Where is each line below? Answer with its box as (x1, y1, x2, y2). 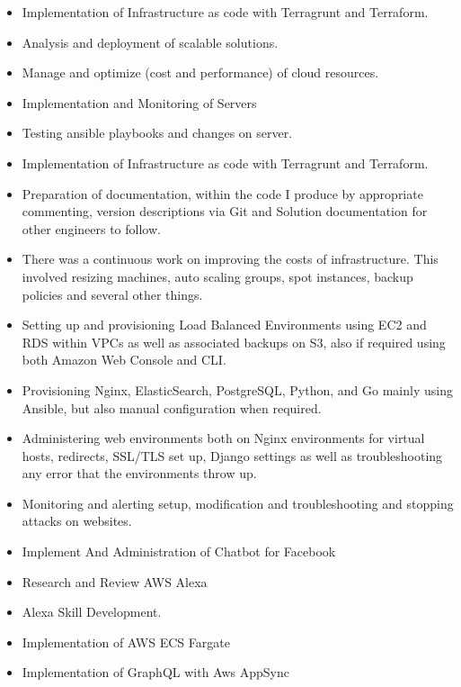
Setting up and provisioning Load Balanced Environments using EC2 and (22, 315, 427, 334)
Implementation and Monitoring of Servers (22, 93, 257, 112)
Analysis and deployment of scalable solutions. (22, 32, 279, 51)
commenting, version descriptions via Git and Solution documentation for (22, 202, 428, 221)
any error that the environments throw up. (22, 464, 257, 483)
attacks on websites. (22, 511, 132, 530)
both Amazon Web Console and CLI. (22, 350, 226, 369)
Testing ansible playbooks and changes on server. (22, 123, 293, 142)
